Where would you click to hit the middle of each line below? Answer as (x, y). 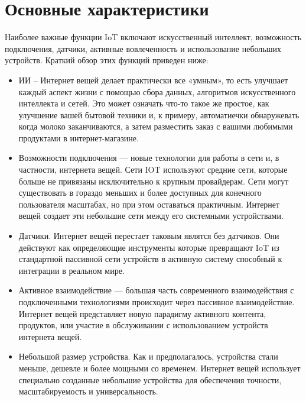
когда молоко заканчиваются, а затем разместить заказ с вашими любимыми (156, 126)
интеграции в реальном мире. (71, 270)
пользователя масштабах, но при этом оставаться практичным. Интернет (149, 204)
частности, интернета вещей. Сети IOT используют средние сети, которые (153, 169)
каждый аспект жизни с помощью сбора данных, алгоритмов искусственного (157, 91)
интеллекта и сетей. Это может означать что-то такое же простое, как (144, 103)
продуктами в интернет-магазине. (79, 138)
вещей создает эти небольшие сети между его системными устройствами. (151, 216)
